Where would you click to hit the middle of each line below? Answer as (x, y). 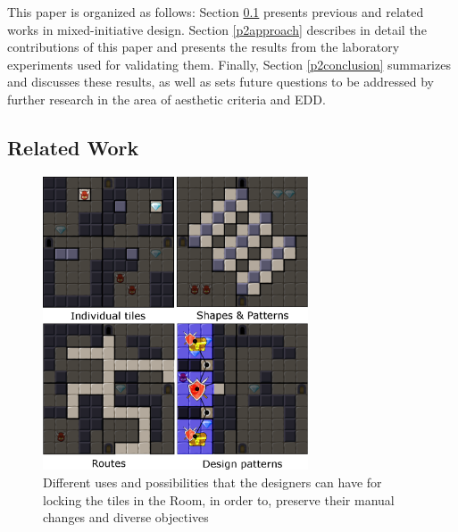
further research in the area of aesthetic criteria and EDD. (167, 99)
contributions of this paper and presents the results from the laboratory (204, 47)
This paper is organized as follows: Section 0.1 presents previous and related (216, 12)
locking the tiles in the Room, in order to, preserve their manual (219, 499)
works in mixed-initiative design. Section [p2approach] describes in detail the (217, 29)
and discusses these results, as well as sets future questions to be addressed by (221, 82)
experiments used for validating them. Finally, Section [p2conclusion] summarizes (229, 64)
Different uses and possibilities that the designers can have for (212, 482)
